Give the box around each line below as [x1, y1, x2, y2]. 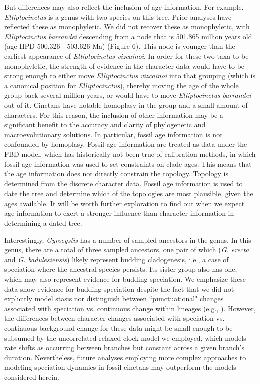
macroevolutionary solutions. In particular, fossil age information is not [4, 129, 223, 139]
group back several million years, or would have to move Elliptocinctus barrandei [4, 90, 251, 100]
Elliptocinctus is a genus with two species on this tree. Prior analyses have [4, 11, 232, 22]
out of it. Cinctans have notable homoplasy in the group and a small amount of [4, 99, 248, 110]
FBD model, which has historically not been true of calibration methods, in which [4, 148, 256, 159]
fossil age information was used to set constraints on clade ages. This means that [4, 158, 252, 169]
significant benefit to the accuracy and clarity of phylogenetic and [4, 119, 206, 130]
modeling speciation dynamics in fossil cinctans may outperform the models [4, 362, 236, 372]
